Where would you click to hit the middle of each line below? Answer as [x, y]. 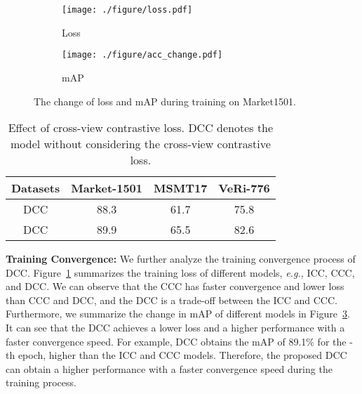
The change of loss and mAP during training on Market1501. [165, 101]
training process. [41, 382]
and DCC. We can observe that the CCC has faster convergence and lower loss [175, 286]
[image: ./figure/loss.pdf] [127, 10]
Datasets [36, 188]
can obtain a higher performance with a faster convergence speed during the [169, 368]
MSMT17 [180, 188]
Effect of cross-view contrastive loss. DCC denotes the [141, 128]
